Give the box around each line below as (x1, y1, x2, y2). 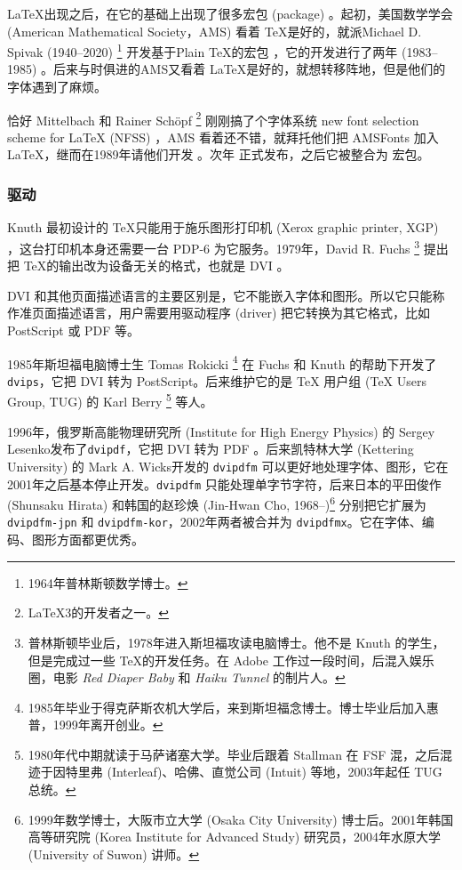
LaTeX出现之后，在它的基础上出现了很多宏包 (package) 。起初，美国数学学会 (7, 4, 453, 22)
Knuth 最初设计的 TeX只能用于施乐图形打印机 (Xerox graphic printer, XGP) (7, 218, 439, 237)
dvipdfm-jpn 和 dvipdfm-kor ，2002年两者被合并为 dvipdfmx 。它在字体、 (7, 512, 422, 531)
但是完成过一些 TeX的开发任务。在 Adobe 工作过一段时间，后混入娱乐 (28, 650, 434, 669)
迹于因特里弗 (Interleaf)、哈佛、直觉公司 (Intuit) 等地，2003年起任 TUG (28, 762, 442, 781)
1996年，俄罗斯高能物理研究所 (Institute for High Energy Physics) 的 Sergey (7, 422, 435, 440)
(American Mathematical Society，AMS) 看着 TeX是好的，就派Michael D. (7, 21, 422, 40)
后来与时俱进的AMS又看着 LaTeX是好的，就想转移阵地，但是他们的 (53, 60, 446, 78)
